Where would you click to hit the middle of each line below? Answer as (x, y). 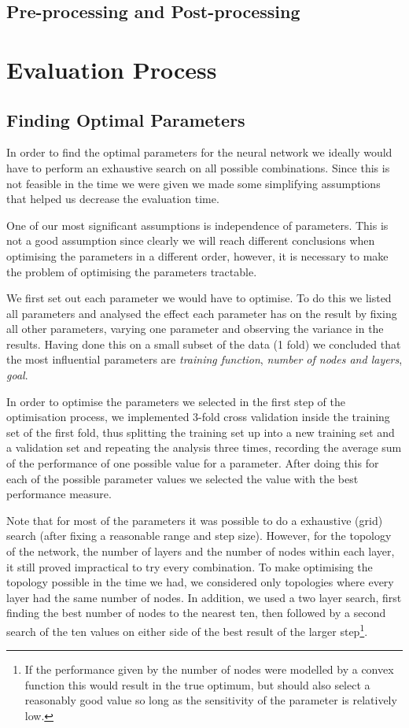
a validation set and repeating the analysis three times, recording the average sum (204, 447)
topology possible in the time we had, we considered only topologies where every (200, 582)
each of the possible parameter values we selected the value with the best (182, 478)
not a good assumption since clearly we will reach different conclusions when (191, 240)
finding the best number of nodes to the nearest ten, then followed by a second (196, 613)
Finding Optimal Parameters (126, 119)
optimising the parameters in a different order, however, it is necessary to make (197, 255)
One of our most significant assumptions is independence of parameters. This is (197, 225)
